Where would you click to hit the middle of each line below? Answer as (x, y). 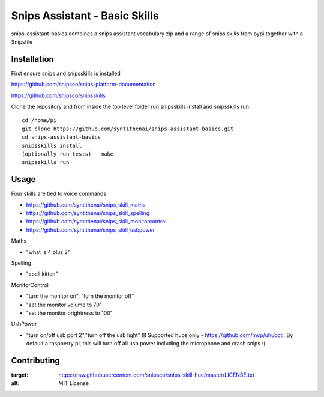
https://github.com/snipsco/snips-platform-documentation (83, 85)
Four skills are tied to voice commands (59, 194)
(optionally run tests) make (68, 154)
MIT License (74, 383)
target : (20, 375)
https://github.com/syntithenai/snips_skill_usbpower (91, 230)
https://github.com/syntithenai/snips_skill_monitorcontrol (96, 222)
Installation (32, 59)
